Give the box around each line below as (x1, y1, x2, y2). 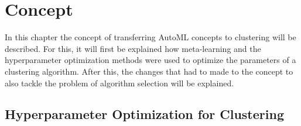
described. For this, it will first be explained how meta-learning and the (5, 42, 261, 54)
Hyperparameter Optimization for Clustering (5, 105, 284, 123)
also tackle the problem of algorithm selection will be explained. (5, 76, 234, 89)
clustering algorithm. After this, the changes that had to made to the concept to (5, 65, 293, 77)
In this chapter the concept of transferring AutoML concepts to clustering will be (5, 31, 296, 43)
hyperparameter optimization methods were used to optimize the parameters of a (5, 54, 296, 66)
